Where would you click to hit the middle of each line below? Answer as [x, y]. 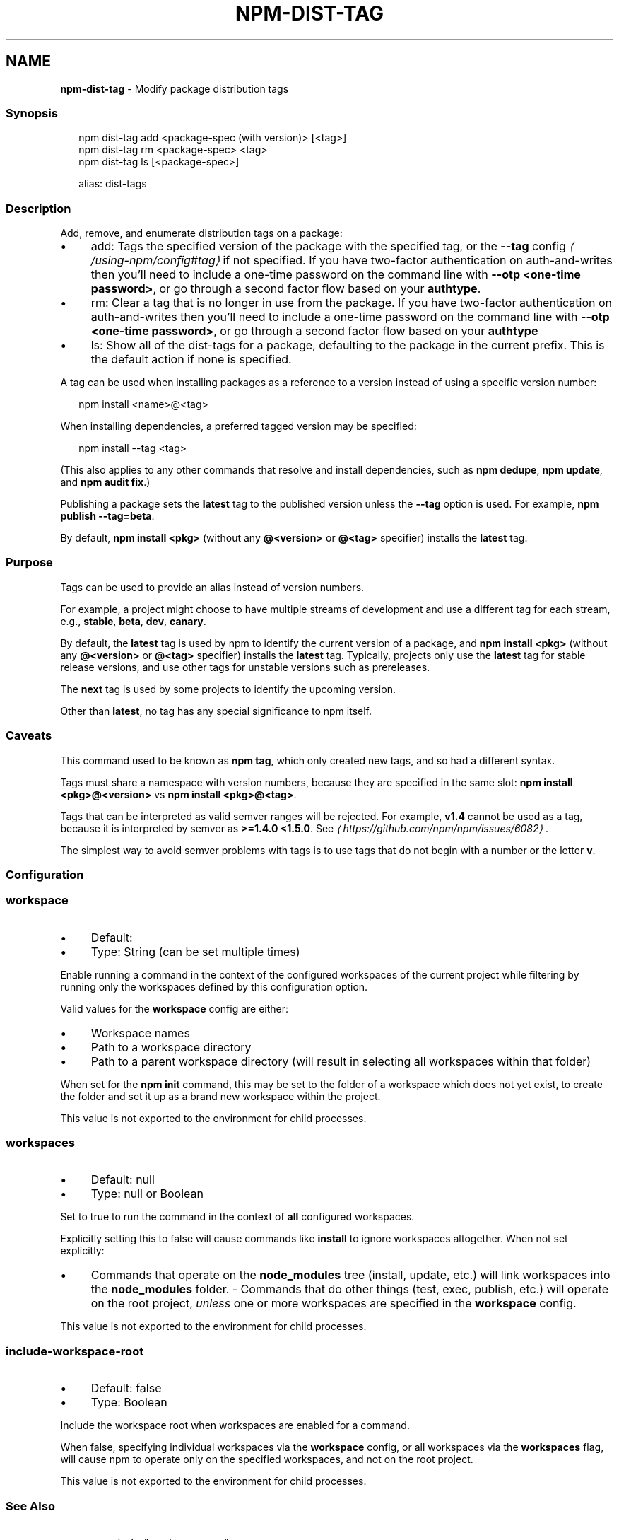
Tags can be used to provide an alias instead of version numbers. [212, 587]
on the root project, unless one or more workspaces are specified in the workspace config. [334, 1303]
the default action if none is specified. [191, 360]
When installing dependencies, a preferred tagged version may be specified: [238, 426]
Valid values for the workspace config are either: [175, 1008]
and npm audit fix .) [105, 482]
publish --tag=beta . [107, 516]
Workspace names [140, 1033]
